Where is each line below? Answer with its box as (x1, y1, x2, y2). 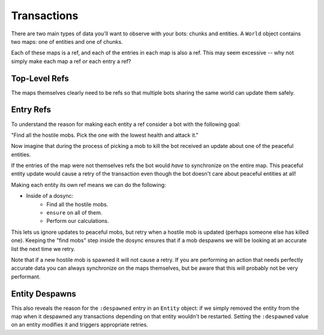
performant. (11, 273, 41, 280)
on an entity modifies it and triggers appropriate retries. (11, 321, 148, 328)
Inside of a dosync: (26, 192, 74, 200)
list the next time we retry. (11, 245, 76, 252)
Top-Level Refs (11, 73, 69, 83)
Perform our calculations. (46, 218, 109, 225)
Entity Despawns (11, 288, 76, 299)
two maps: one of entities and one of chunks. (11, 38, 123, 45)
